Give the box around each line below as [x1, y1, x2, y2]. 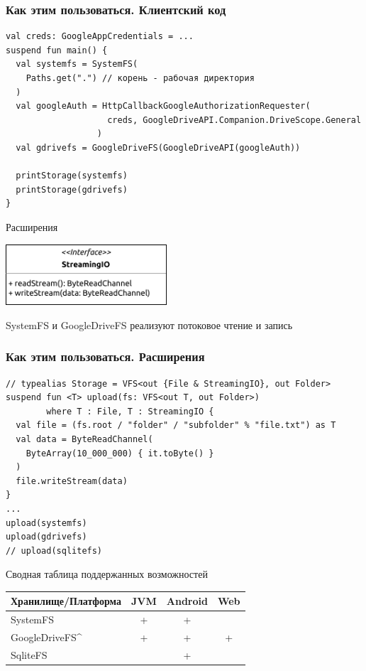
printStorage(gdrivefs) [16, 184, 128, 195]
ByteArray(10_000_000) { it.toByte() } [26, 448, 214, 458]
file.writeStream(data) [16, 476, 128, 486]
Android [166, 594, 208, 608]
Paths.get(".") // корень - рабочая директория [26, 73, 255, 83]
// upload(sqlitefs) [6, 545, 103, 556]
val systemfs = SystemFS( [16, 59, 138, 70]
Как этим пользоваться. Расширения [6, 348, 205, 365]
